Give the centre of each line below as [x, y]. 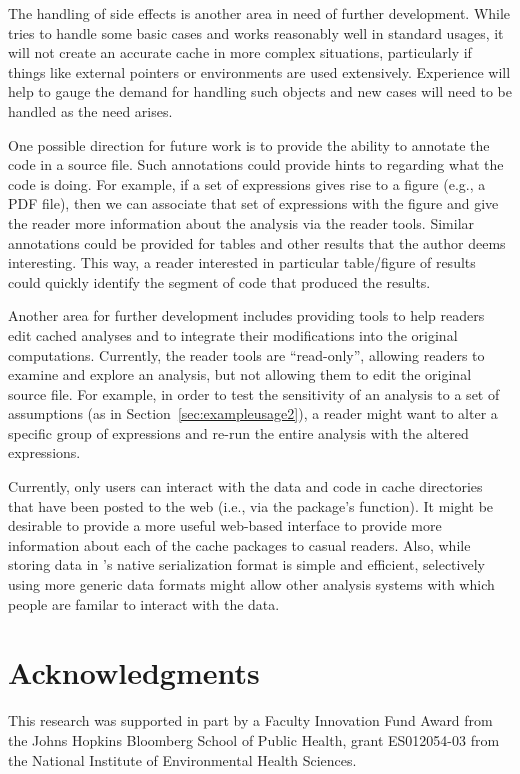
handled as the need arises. [90, 110]
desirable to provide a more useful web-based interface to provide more [225, 525]
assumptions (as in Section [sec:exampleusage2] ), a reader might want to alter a [253, 413]
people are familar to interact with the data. [144, 603]
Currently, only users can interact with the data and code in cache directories [245, 486]
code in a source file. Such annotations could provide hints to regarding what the [256, 164]
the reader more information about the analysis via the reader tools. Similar [241, 222]
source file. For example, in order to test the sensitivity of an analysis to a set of [254, 393]
